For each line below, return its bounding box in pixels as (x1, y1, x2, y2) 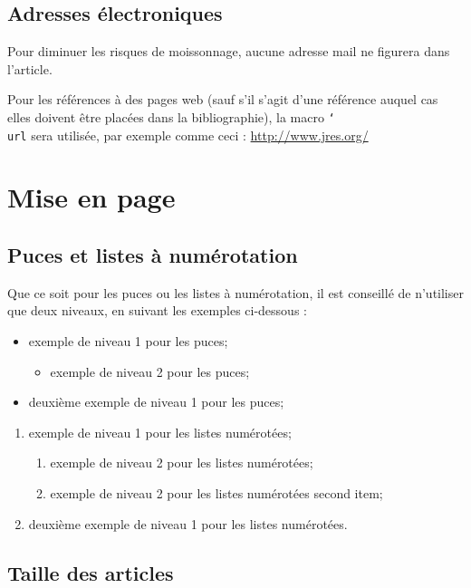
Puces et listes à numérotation (7, 241, 298, 269)
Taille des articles (7, 558, 174, 586)
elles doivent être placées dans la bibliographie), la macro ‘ (7, 107, 335, 126)
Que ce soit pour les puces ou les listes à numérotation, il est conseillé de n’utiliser (7, 283, 464, 302)
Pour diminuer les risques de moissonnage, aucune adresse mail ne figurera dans (7, 42, 450, 61)
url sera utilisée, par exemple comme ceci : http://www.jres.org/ (7, 125, 369, 144)
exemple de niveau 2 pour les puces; (50, 361, 250, 381)
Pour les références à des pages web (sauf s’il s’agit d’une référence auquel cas (7, 90, 438, 109)
